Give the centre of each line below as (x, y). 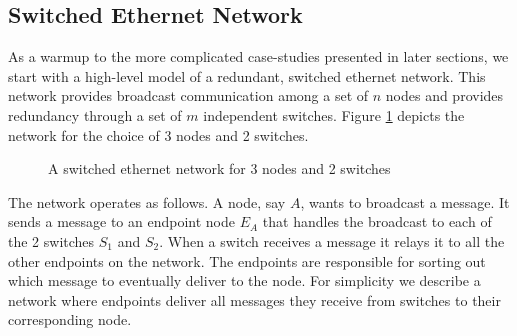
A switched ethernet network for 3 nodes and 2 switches (219, 168)
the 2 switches (51, 240)
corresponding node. (70, 319)
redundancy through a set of (95, 114)
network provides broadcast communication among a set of (188, 95)
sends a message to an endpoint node (122, 221)
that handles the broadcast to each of (377, 221)
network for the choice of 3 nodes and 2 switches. (158, 134)
